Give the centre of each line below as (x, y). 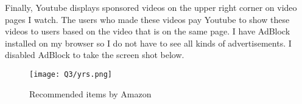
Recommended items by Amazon (90, 93)
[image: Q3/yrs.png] (71, 74)
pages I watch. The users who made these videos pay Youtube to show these (147, 19)
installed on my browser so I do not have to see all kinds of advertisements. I (148, 43)
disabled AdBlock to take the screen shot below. (95, 55)
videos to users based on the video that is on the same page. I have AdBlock (148, 31)
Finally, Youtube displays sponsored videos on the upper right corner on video (151, 7)
